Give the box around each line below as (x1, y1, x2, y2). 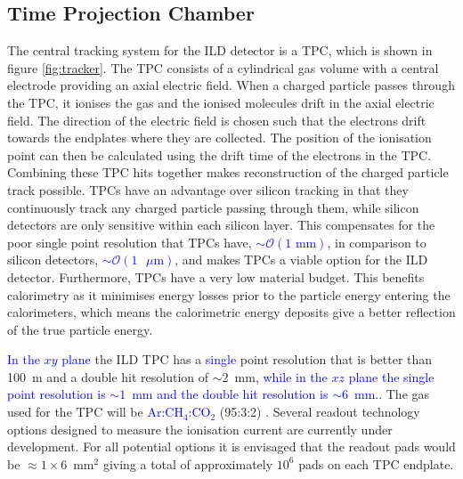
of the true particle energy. (7, 320, 153, 338)
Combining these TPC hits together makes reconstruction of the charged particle (7, 163, 449, 182)
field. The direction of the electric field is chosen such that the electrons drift (7, 110, 426, 129)
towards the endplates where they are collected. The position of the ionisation (7, 128, 432, 147)
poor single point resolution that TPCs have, (7, 232, 252, 251)
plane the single (348, 367, 435, 386)
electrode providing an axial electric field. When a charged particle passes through (7, 76, 455, 94)
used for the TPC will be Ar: (7, 402, 166, 421)
